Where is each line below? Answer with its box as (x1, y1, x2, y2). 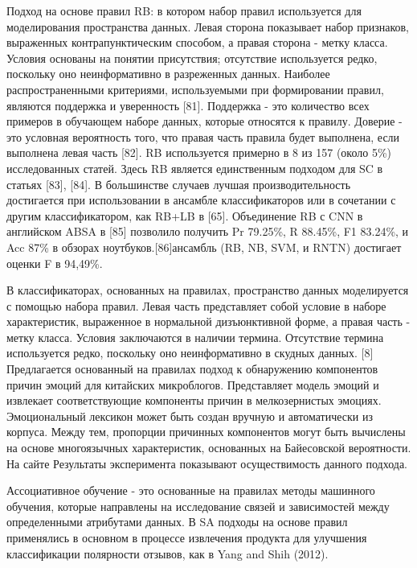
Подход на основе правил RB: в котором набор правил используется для (6, 2, 362, 19)
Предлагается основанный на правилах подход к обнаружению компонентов (6, 360, 378, 377)
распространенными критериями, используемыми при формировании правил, (6, 80, 384, 97)
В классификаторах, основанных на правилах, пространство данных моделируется (6, 282, 409, 298)
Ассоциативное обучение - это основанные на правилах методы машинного (6, 482, 375, 499)
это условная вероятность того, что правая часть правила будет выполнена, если (6, 128, 400, 145)
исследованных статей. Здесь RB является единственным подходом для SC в (6, 159, 383, 176)
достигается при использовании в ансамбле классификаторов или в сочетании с (6, 191, 396, 208)
